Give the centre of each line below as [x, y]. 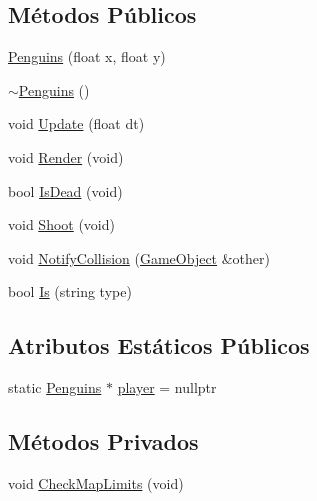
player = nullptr [167, 387]
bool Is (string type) [70, 291]
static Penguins [55, 387]
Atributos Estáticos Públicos [159, 345]
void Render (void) [66, 156]
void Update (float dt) [76, 123]
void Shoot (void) [61, 224]
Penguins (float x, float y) [87, 56]
